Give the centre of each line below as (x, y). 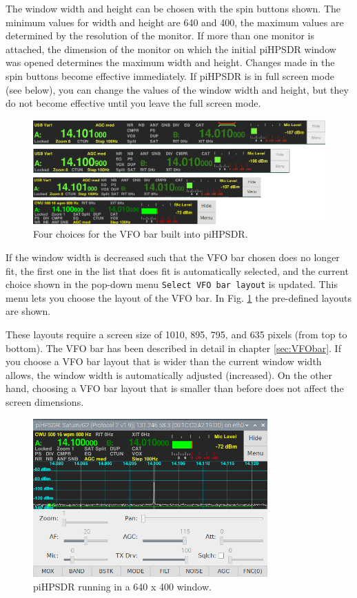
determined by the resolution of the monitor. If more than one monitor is (160, 35)
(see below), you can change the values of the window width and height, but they (177, 89)
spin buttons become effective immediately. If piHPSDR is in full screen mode (170, 75)
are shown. (28, 311)
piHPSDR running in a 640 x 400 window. (122, 586)
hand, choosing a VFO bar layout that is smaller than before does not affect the (175, 388)
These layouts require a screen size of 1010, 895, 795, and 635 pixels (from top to (176, 334)
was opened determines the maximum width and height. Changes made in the (170, 62)
